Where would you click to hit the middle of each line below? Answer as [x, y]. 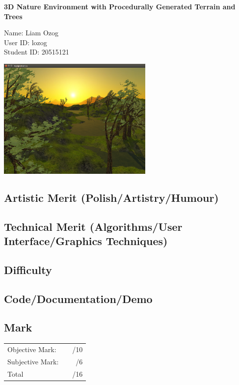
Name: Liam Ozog [31, 33]
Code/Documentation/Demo [78, 298]
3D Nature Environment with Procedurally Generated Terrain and [120, 6]
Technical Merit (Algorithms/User [93, 226]
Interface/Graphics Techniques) [86, 241]
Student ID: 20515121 [37, 52]
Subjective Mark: [33, 361]
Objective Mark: [32, 349]
